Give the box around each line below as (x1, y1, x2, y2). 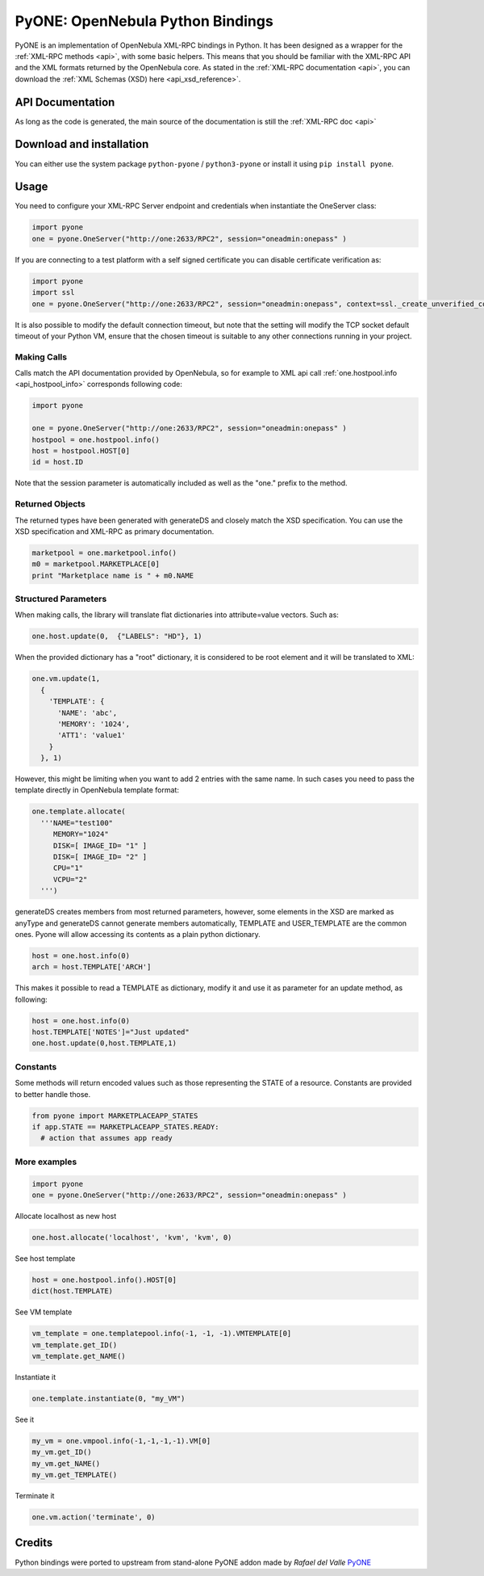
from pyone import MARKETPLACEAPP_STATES (31, 1111, 198, 1120)
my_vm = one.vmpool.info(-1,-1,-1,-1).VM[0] (31, 1436, 211, 1445)
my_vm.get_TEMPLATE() (31, 1470, 118, 1480)
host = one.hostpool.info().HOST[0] (31, 1275, 177, 1284)
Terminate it (15, 1491, 55, 1501)
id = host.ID (31, 457, 84, 467)
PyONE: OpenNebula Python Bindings (15, 12, 273, 30)
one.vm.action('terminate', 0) (31, 1513, 156, 1522)
